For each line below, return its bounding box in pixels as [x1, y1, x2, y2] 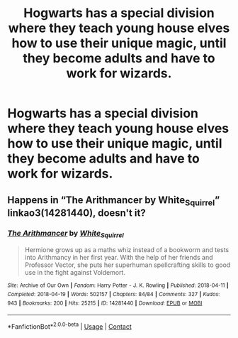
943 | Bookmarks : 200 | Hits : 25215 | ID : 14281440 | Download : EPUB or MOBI [7, 300, 203, 307]
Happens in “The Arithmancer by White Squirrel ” [7, 194, 220, 207]
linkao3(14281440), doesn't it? [7, 207, 147, 219]
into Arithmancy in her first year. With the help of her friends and [24, 253, 214, 262]
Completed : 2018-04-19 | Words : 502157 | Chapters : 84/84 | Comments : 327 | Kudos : [7, 290, 220, 298]
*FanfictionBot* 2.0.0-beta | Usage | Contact [7, 321, 132, 331]
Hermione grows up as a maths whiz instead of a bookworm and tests [24, 246, 229, 254]
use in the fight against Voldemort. [24, 268, 126, 277]
